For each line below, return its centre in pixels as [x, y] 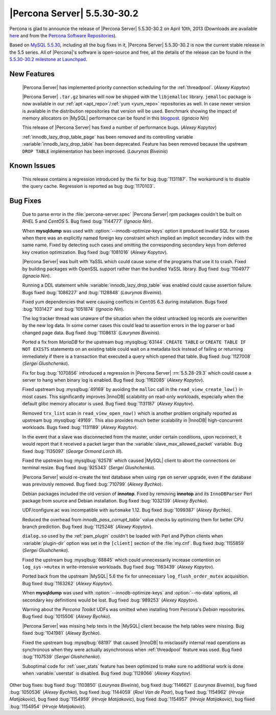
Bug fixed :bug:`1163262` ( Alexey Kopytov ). [68, 583]
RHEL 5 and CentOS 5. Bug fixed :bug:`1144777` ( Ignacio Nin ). [87, 221]
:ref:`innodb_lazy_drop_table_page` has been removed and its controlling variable [108, 137]
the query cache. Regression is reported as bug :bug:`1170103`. [89, 186]
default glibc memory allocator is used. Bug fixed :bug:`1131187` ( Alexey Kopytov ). [108, 404]
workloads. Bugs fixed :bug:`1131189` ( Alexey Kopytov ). [80, 427]
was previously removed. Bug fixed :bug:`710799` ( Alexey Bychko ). [93, 484]
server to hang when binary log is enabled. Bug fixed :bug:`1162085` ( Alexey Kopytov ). [113, 380]
